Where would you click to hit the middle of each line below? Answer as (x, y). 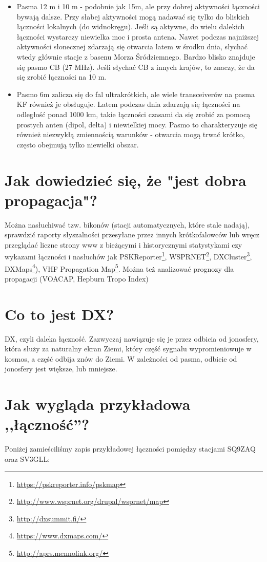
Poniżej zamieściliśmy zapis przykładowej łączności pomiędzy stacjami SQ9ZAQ (130, 449)
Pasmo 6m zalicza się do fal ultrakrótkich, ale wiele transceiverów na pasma (136, 94)
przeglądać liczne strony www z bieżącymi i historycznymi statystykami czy (124, 244)
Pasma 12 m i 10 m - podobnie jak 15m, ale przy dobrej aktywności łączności (138, 6)
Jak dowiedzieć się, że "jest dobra (126, 180)
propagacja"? (51, 200)
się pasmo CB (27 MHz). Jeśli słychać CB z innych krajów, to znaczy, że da (136, 67)
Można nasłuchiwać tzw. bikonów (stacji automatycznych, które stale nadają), (127, 224)
